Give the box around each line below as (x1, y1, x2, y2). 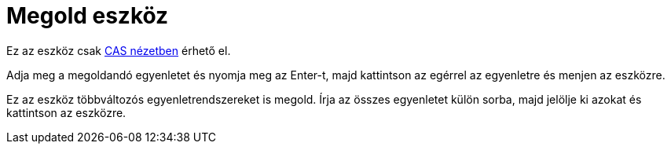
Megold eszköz (6, 2, 169, 29)
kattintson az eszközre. (6, 105, 126, 119)
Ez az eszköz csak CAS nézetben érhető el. (6, 43, 231, 57)
